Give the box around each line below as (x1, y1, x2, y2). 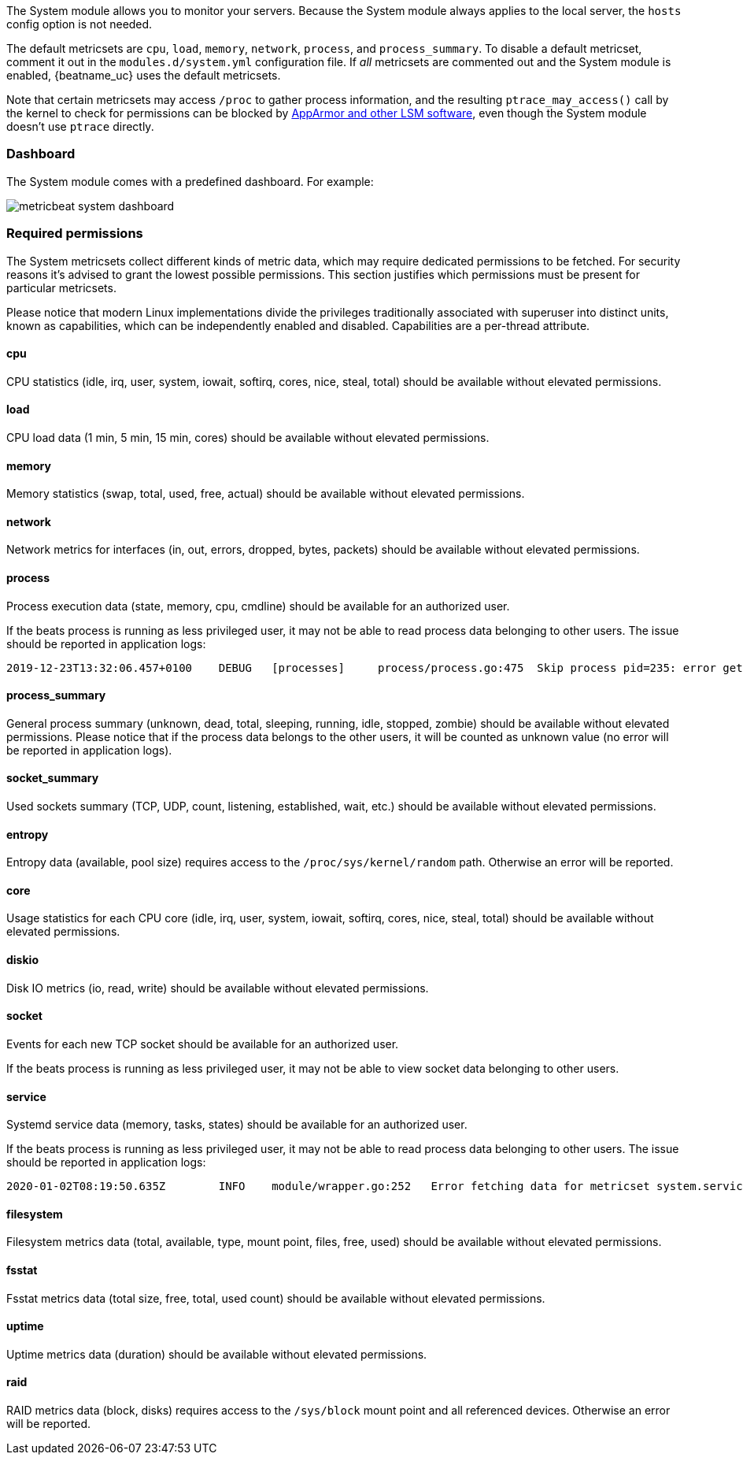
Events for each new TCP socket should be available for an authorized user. (6, 1036, 399, 1051)
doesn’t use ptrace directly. (6, 120, 154, 133)
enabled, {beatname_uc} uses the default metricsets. (6, 69, 281, 82)
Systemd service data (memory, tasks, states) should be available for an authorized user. (6, 1118, 468, 1132)
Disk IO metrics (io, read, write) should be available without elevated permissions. (6, 981, 429, 995)
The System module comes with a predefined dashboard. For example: (6, 174, 374, 188)
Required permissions (6, 225, 143, 242)
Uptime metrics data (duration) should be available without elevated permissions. (6, 1347, 427, 1361)
